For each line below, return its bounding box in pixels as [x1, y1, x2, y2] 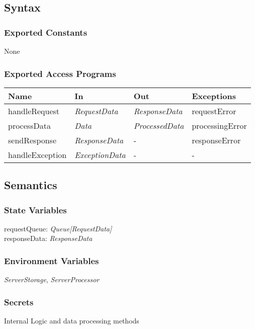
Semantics [4, 177, 57, 193]
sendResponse [8, 134, 57, 146]
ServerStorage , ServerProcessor [4, 274, 100, 285]
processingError [192, 119, 247, 131]
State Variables [4, 203, 67, 216]
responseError [192, 134, 241, 146]
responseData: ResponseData [4, 233, 93, 243]
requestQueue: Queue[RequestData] [4, 223, 112, 233]
